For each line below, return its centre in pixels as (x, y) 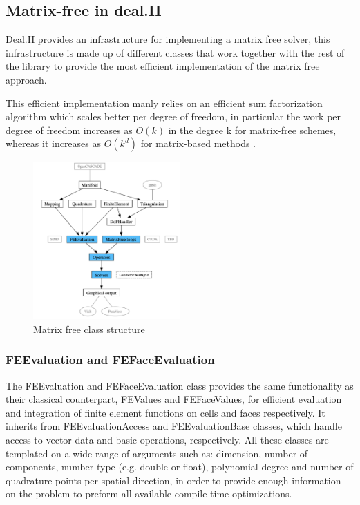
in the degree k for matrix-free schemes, (252, 130)
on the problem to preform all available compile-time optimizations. (149, 494)
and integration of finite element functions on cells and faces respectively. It (165, 412)
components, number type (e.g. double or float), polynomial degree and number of (180, 467)
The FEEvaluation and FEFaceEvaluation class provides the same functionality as (180, 385)
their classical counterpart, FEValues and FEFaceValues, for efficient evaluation (174, 399)
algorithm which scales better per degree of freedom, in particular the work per (173, 116)
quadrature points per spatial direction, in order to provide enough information (173, 480)
